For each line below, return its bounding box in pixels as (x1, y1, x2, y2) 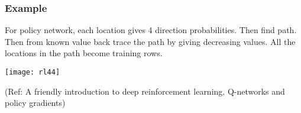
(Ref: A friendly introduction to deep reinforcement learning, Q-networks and (5, 85, 285, 97)
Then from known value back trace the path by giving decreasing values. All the (5, 35, 296, 47)
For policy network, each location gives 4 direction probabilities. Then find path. (5, 24, 297, 36)
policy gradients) (5, 96, 66, 109)
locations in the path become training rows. (5, 47, 163, 59)
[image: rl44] (5, 68, 60, 76)
